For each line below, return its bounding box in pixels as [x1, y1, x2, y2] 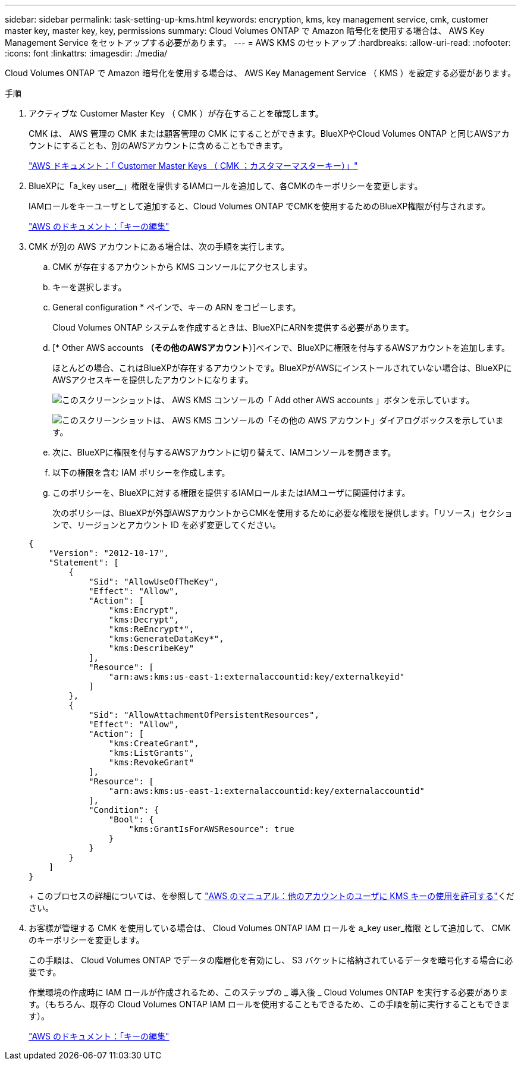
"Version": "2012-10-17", [48, 548, 170, 558]
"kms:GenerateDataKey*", [108, 634, 224, 643]
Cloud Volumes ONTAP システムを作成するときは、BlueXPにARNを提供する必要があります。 [52, 322, 414, 332]
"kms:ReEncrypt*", [108, 624, 194, 634]
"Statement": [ [48, 558, 119, 567]
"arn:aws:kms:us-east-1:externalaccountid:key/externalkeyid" [108, 672, 405, 681]
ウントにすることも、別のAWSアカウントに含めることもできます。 [29, 140, 288, 150]
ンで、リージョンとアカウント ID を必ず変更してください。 [52, 520, 281, 530]
